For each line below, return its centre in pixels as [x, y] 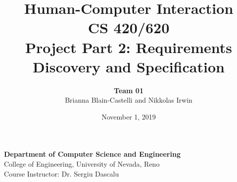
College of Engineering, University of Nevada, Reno [82, 164]
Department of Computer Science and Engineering [92, 154]
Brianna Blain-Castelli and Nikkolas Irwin [129, 100]
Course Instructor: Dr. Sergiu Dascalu [62, 173]
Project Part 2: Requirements [128, 47]
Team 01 [129, 90]
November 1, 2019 [129, 116]
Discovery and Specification [129, 66]
